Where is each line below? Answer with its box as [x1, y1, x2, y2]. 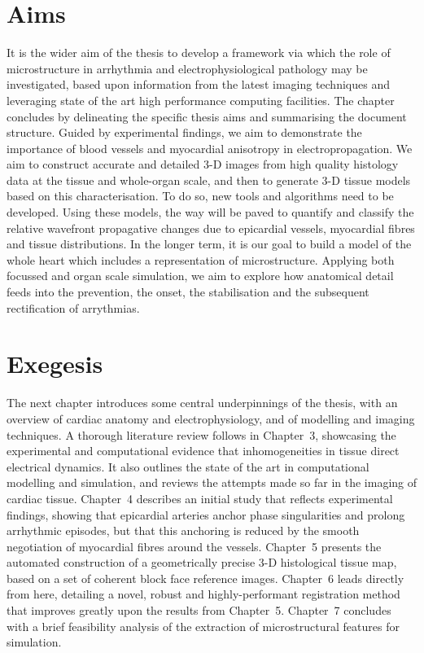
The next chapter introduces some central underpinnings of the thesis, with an [7, 394, 398, 411]
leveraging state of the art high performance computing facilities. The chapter [7, 91, 395, 108]
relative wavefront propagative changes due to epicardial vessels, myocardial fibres [7, 219, 415, 236]
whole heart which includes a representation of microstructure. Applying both [7, 251, 395, 268]
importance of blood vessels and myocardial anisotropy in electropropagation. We [7, 139, 413, 156]
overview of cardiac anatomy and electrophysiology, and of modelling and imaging [7, 410, 415, 427]
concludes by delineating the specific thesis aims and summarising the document [7, 107, 407, 125]
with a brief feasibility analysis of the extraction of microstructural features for [7, 617, 400, 634]
